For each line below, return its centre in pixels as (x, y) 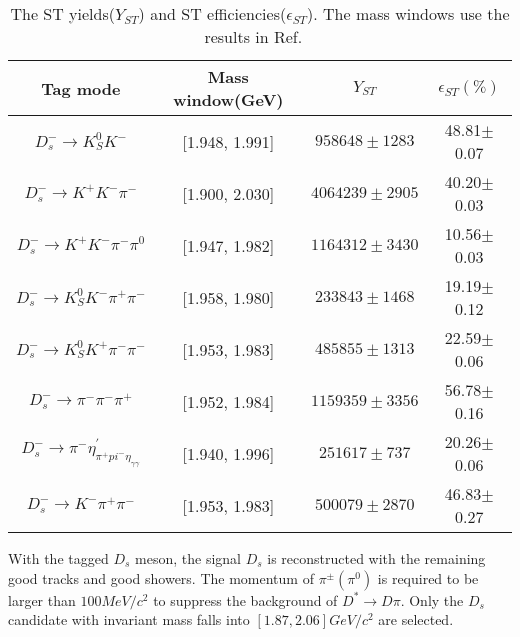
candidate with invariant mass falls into (129, 619)
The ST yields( (62, 13)
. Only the (432, 599)
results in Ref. (253, 36)
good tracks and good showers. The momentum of (161, 577)
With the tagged (58, 558)
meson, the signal (188, 558)
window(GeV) (228, 99)
